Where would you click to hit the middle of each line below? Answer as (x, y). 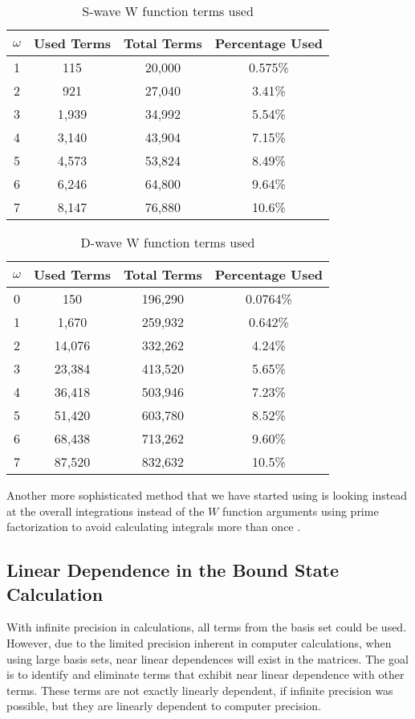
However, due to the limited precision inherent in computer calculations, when (199, 642)
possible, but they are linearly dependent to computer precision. (164, 706)
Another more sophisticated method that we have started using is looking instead (207, 495)
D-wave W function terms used (168, 242)
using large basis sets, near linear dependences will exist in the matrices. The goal (207, 658)
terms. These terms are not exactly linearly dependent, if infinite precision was (200, 690)
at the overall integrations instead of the (106, 511)
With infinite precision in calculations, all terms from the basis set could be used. (207, 627)
